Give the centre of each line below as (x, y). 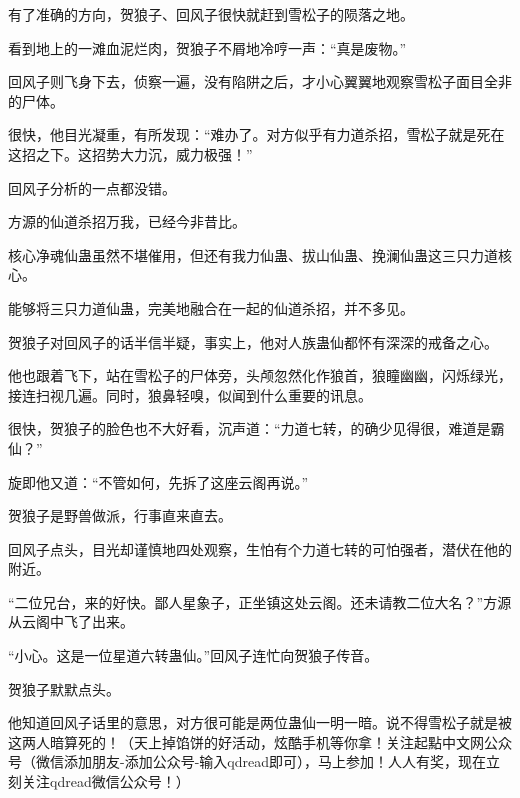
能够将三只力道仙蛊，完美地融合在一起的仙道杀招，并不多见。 (211, 307)
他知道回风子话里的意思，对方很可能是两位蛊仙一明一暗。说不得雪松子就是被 (260, 722)
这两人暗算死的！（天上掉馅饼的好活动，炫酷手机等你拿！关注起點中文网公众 (260, 741)
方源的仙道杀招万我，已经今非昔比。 (127, 221)
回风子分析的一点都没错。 (92, 187)
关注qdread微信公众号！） (105, 781)
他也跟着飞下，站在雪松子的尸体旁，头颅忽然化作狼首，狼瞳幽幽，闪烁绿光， (260, 375)
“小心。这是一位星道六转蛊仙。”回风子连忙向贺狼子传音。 (193, 655)
